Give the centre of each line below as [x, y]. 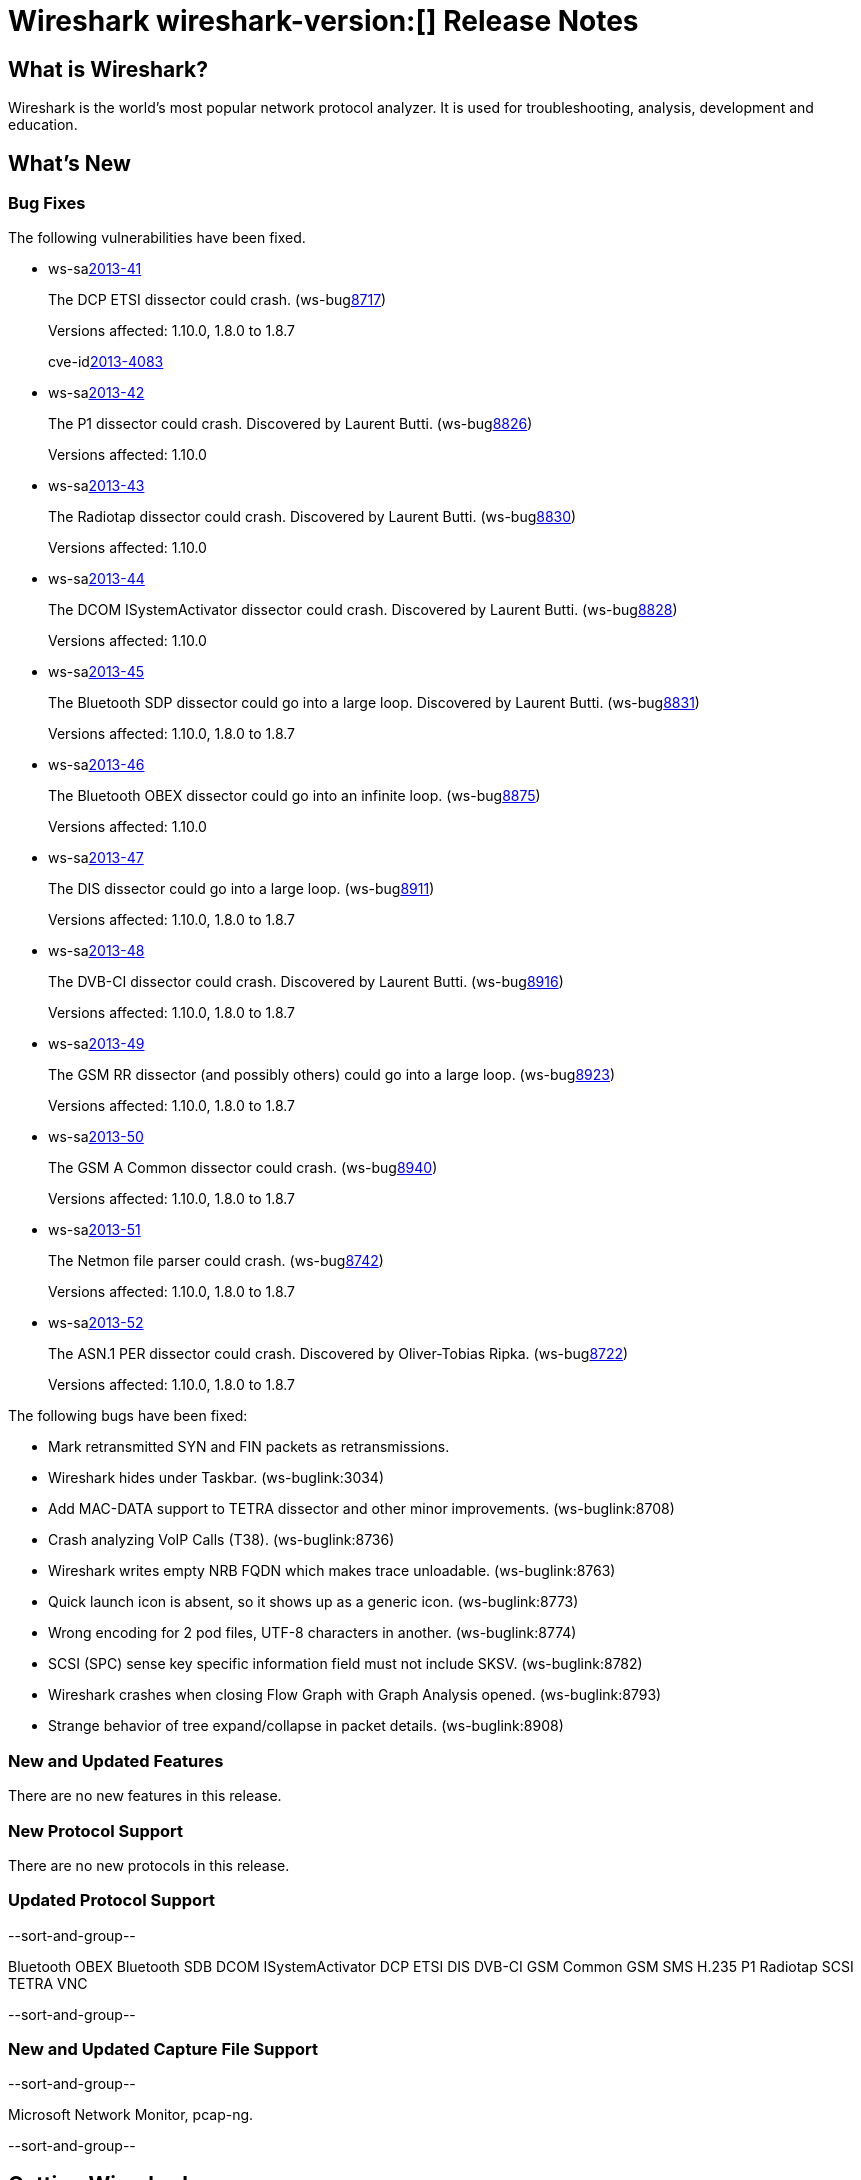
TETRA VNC [48, 1983]
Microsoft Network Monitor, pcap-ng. [131, 2115]
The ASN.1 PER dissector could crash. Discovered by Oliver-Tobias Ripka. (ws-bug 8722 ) [338, 1354]
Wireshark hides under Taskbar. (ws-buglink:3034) [216, 1478]
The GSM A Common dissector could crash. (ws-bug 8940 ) [243, 1168]
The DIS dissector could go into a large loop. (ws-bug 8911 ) [241, 889]
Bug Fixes [47, 203]
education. [43, 125]
